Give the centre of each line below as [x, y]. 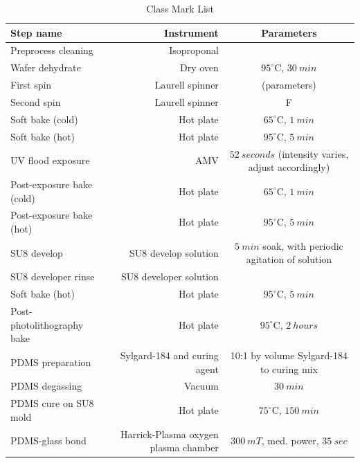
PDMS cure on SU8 [52, 403]
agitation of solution [289, 259]
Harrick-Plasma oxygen [169, 434]
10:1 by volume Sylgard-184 [289, 355]
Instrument [191, 32]
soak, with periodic [303, 245]
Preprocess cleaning [52, 50]
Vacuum [201, 386]
